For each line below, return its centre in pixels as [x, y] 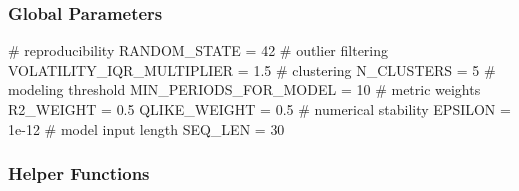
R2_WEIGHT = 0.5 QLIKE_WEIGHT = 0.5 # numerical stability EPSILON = [259, 109]
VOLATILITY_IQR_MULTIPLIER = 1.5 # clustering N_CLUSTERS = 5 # [252, 69]
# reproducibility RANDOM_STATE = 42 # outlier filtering [198, 50]
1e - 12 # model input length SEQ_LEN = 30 [146, 128]
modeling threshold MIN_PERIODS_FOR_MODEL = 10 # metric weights [244, 89]
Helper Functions [79, 173]
